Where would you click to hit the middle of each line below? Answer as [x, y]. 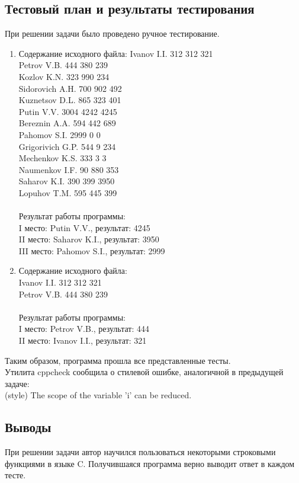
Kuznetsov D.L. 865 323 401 [70, 100]
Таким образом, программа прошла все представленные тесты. [118, 360]
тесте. [15, 475]
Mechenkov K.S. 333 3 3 [62, 158]
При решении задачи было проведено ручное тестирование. [112, 33]
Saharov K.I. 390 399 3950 [67, 181]
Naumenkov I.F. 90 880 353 [69, 169]
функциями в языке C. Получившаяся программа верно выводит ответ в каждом [150, 463]
